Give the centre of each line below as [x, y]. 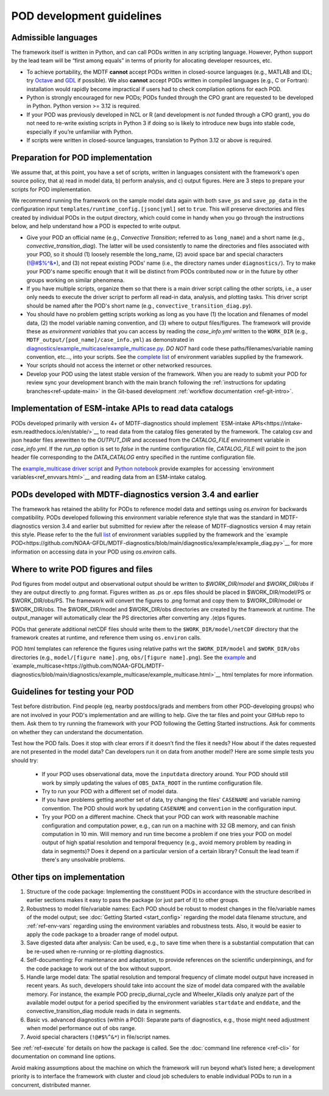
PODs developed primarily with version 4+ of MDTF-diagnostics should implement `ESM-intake [131, 423]
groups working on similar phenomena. [76, 280]
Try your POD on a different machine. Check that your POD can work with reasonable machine [160, 817]
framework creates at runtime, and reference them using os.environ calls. [106, 637]
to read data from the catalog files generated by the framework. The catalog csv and [207, 431]
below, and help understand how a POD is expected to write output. [96, 226]
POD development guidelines [87, 16]
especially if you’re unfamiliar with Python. [80, 132]
